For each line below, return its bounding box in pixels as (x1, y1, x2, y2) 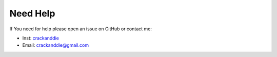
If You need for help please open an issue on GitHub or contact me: (9, 26, 152, 32)
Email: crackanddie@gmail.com (22, 42, 89, 48)
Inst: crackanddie (22, 35, 59, 41)
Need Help (9, 8, 55, 19)
